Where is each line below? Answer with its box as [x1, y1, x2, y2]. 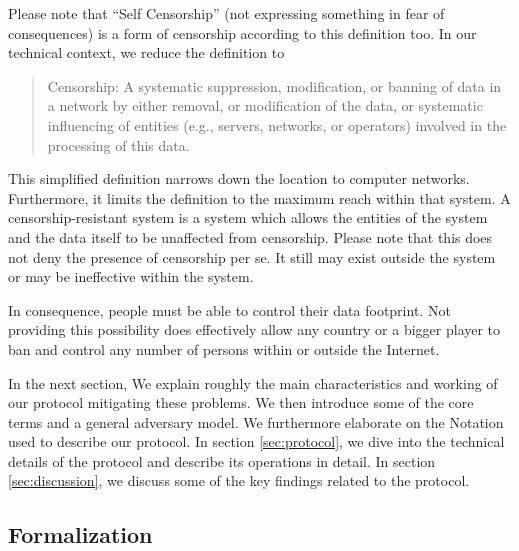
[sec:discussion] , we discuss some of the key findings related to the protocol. [8, 470, 470, 491]
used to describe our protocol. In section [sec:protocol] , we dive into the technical [8, 431, 505, 452]
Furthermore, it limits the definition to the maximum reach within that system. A [8, 187, 511, 208]
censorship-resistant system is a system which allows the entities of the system [8, 207, 488, 228]
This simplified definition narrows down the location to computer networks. [8, 168, 470, 189]
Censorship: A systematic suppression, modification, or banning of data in [47, 75, 502, 96]
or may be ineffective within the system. [8, 266, 254, 287]
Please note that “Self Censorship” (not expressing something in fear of [8, 3, 445, 23]
